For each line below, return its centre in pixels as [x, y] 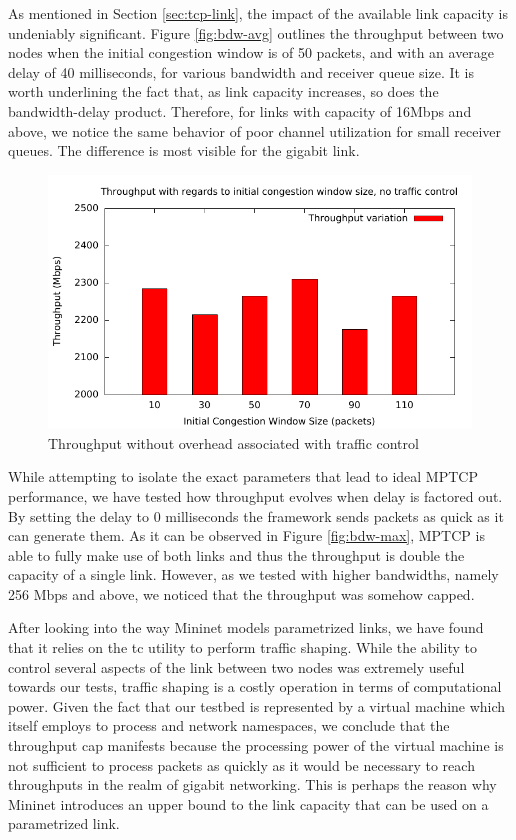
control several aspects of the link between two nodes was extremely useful [236, 666]
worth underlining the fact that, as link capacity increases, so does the [223, 91]
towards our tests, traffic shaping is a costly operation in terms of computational [255, 686]
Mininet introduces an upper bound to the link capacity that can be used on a [248, 803]
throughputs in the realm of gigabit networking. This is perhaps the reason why [252, 784]
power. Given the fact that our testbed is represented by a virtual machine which [257, 705]
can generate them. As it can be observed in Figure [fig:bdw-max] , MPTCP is [246, 535]
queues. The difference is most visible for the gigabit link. [184, 150]
